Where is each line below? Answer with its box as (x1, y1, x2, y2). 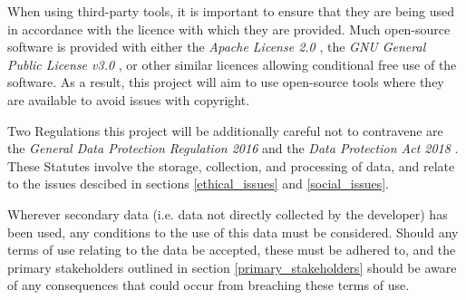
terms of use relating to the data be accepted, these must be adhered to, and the (7, 240, 456, 259)
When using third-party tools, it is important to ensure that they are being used (7, 2, 454, 20)
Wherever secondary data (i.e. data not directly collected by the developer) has (7, 204, 448, 223)
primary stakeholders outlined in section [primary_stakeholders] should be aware (7, 257, 457, 276)
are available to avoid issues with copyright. (7, 90, 250, 109)
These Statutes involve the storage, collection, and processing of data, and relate (7, 156, 455, 175)
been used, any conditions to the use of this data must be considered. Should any (7, 222, 459, 241)
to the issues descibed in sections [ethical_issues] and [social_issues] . (7, 174, 389, 193)
